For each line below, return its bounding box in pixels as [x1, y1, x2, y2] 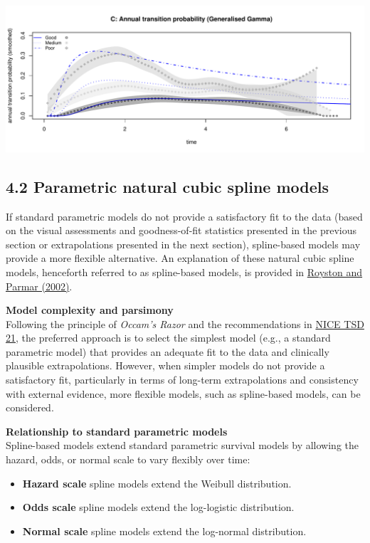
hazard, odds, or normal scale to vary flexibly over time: [6, 452, 250, 467]
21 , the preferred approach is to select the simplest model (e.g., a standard [6, 330, 331, 345]
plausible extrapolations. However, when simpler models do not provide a [6, 358, 325, 373]
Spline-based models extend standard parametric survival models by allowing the [6, 438, 359, 453]
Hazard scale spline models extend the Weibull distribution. [22, 475, 292, 490]
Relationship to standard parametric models [6, 423, 228, 438]
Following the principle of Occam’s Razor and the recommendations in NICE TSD [6, 316, 364, 331]
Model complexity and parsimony [6, 302, 174, 317]
